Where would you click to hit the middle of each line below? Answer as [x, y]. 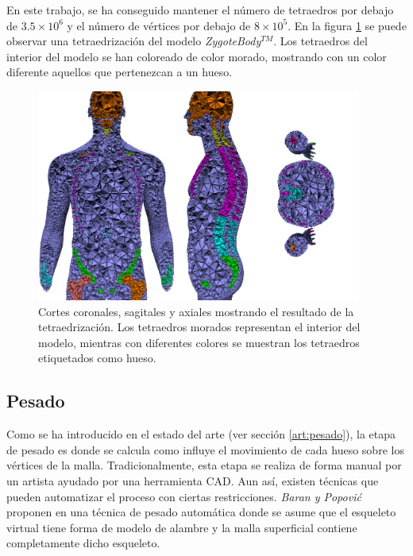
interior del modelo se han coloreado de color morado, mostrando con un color [197, 56]
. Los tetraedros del [320, 41]
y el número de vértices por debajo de [159, 25]
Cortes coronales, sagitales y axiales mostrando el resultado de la [196, 311]
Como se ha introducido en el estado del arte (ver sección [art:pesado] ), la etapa [201, 434]
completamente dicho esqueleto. [83, 543]
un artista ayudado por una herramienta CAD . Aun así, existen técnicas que [193, 481]
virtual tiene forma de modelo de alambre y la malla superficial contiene [182, 527]
